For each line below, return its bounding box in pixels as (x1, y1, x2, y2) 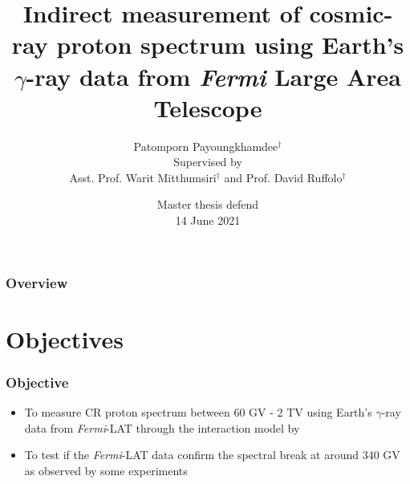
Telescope (153, 91, 262, 124)
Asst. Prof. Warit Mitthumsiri (69, 169, 217, 185)
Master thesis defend (156, 196, 259, 213)
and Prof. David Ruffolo (224, 169, 343, 185)
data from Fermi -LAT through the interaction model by (24, 419, 300, 436)
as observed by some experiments (24, 462, 188, 478)
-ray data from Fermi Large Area (26, 59, 402, 93)
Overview (6, 272, 68, 292)
